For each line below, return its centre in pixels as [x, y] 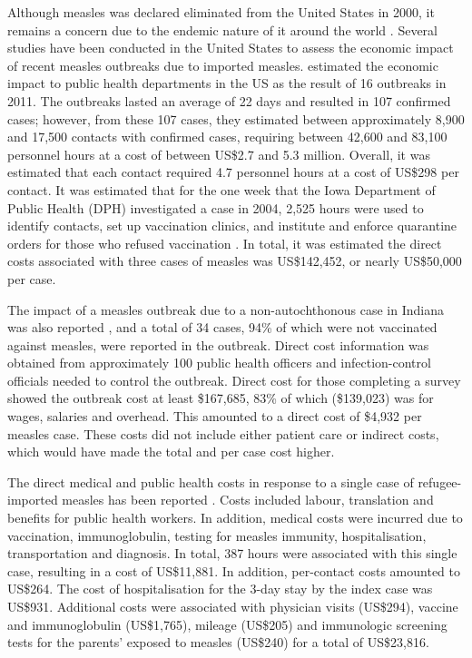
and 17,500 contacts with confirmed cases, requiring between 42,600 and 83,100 [227, 137]
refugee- [440, 481]
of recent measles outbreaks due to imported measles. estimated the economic [223, 65]
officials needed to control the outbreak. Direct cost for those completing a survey [234, 380]
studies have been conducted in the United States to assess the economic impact [231, 48]
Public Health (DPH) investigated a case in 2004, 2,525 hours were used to [216, 207]
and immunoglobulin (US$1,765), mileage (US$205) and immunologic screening [227, 624]
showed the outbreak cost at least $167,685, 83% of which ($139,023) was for [221, 398]
